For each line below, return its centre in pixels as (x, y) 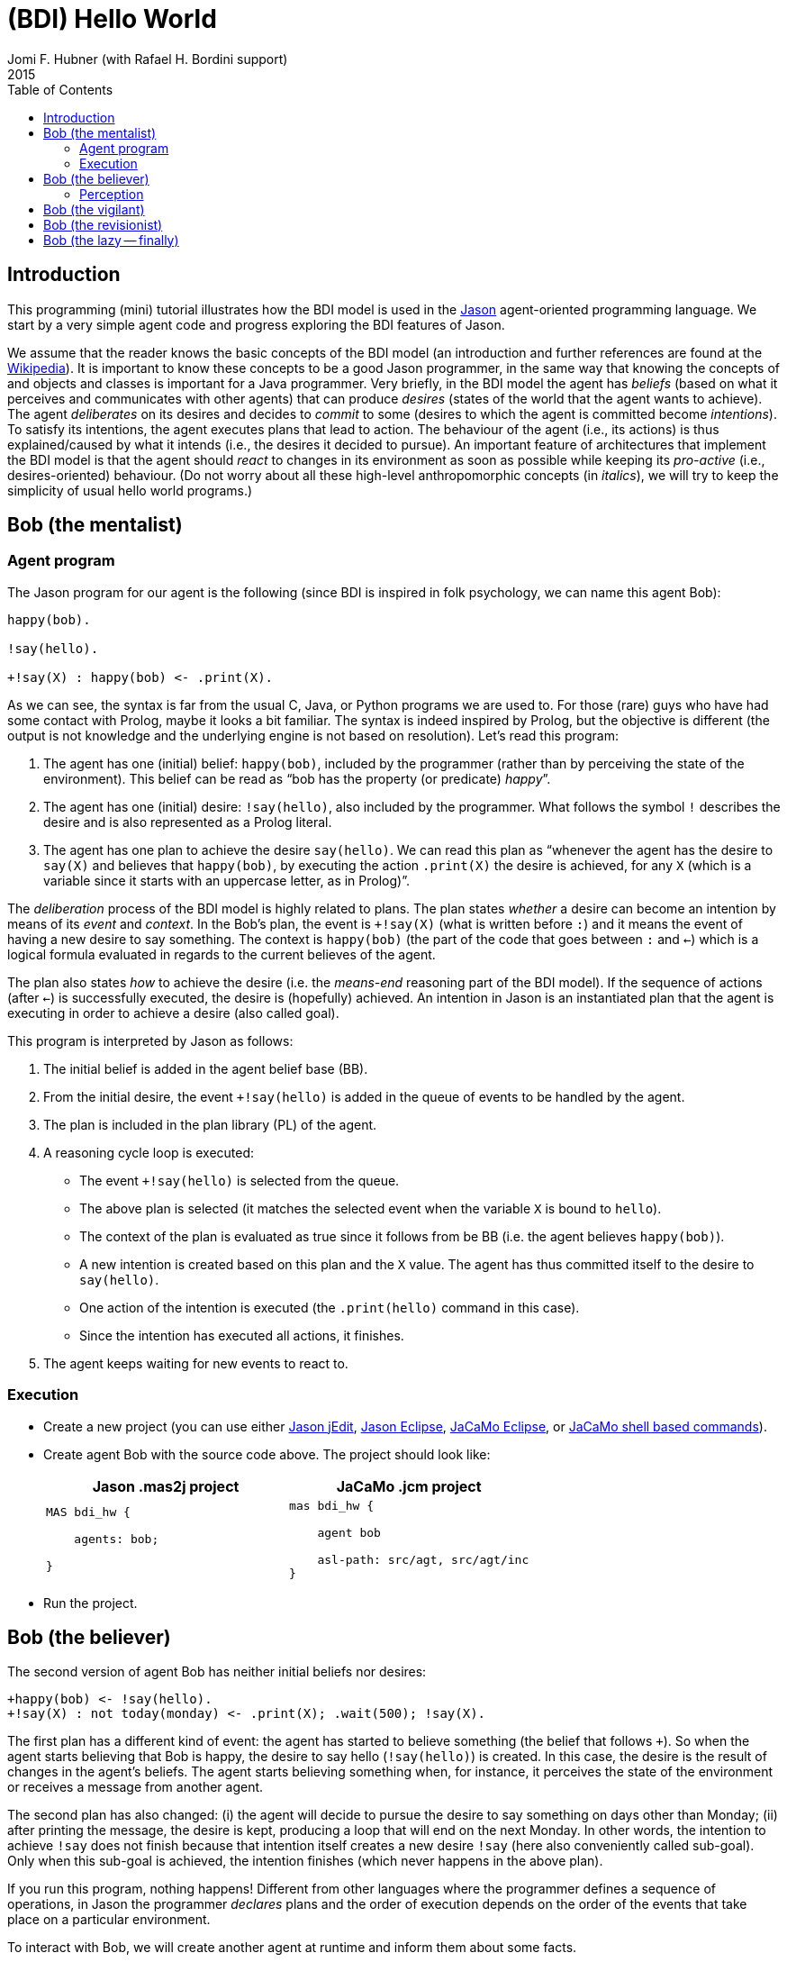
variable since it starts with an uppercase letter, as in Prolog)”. (226, 880)
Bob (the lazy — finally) (111, 240)
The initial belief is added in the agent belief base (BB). (206, 1068)
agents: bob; (117, 1540)
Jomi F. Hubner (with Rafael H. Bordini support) (148, 59)
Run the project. (90, 1603)
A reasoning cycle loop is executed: (149, 1152)
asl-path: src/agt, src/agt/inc (423, 1559)
